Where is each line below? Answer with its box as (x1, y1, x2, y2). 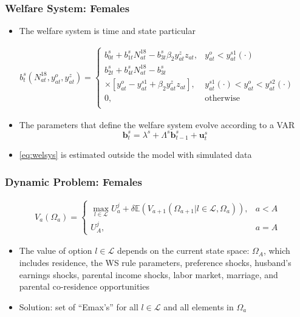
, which (263, 244, 290, 257)
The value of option (19, 244, 92, 257)
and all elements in (163, 300, 234, 313)
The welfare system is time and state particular (19, 24, 196, 37)
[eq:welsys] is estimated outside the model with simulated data (19, 148, 252, 160)
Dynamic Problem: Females (5, 174, 142, 189)
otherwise (205, 94, 240, 103)
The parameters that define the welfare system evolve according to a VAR (19, 118, 295, 131)
